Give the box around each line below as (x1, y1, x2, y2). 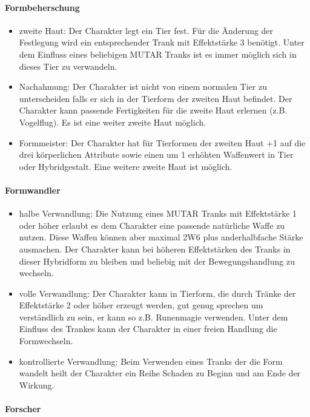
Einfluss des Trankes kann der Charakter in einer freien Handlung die (19, 322, 277, 335)
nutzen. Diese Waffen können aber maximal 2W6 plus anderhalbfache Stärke (19, 231, 303, 243)
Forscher (5, 402, 41, 415)
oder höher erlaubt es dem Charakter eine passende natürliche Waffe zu (19, 219, 285, 231)
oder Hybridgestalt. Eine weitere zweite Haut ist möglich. (19, 160, 232, 172)
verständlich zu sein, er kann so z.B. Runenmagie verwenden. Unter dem (19, 310, 288, 323)
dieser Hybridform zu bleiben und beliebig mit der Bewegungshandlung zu (19, 254, 295, 267)
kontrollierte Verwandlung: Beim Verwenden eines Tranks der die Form (19, 354, 283, 367)
